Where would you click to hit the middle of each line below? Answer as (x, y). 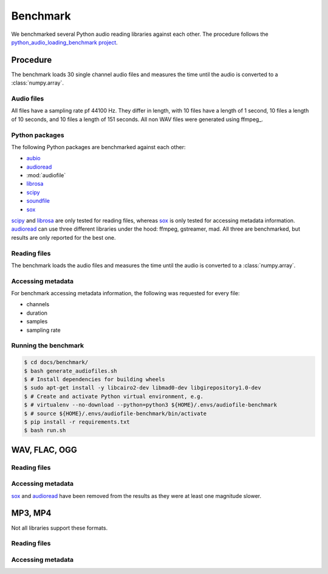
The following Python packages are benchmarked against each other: (98, 147)
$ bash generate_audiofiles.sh (71, 371)
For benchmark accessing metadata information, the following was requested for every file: (125, 293)
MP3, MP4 (31, 513)
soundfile (38, 201)
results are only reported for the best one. (63, 237)
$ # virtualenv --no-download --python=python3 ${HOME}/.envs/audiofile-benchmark (151, 405)
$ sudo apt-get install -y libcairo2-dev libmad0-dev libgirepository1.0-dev (142, 388)
